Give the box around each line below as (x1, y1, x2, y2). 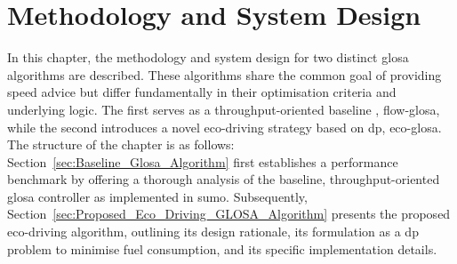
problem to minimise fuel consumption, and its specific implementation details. (7, 239, 437, 258)
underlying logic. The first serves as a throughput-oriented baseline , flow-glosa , (7, 100, 440, 118)
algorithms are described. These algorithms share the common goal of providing (7, 65, 442, 84)
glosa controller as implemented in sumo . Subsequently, (7, 187, 308, 205)
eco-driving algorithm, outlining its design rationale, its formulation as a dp (7, 222, 419, 241)
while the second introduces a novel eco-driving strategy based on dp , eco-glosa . (7, 117, 442, 136)
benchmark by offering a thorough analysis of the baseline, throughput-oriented (7, 170, 440, 188)
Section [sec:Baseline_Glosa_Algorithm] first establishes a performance (7, 152, 398, 171)
